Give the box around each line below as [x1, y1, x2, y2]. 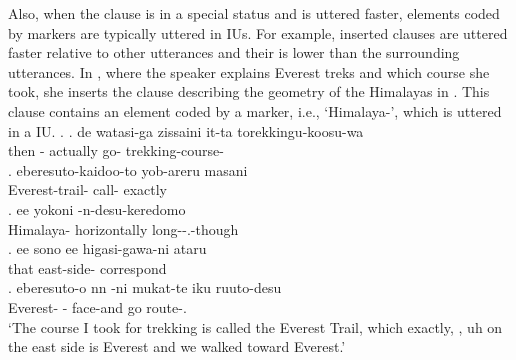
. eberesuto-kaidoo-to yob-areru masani [8, 159, 248, 180]
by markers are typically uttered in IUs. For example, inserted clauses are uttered [8, 22, 508, 43]
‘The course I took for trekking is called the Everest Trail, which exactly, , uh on [8, 316, 503, 337]
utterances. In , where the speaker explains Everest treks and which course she [8, 61, 490, 82]
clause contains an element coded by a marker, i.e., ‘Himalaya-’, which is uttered [8, 100, 502, 121]
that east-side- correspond [8, 257, 167, 278]
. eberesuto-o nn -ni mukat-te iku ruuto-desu [8, 277, 282, 298]
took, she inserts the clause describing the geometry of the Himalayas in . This [8, 81, 490, 102]
